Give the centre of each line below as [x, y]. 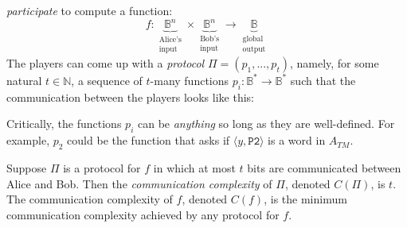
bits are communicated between [324, 167]
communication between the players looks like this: [130, 97]
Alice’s [170, 40]
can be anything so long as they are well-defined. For [266, 124]
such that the [323, 80]
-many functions [190, 80]
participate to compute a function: [90, 10]
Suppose [27, 167]
